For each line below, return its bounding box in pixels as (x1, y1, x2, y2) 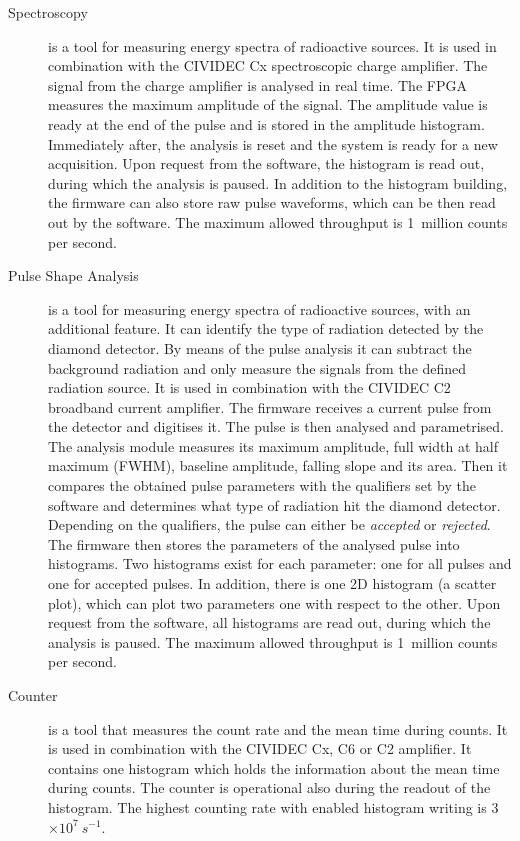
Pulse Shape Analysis (8, 265, 139, 286)
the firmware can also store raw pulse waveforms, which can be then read (48, 192, 496, 213)
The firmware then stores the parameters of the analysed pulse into (48, 533, 460, 554)
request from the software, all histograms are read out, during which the (48, 612, 491, 633)
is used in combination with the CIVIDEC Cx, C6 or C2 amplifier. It (48, 738, 472, 759)
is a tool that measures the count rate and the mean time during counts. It (48, 718, 508, 739)
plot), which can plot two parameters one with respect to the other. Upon (48, 592, 501, 613)
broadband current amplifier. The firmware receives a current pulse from (48, 396, 492, 417)
